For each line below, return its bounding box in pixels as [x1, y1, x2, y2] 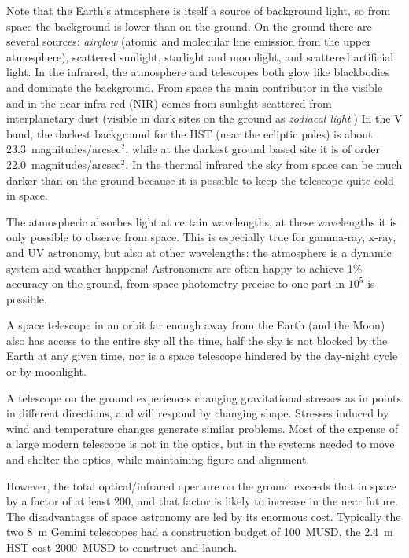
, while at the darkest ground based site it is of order [125, 141, 380, 157]
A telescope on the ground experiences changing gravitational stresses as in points [6, 389, 402, 406]
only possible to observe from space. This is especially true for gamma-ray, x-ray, [6, 229, 396, 245]
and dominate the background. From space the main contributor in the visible [6, 79, 383, 95]
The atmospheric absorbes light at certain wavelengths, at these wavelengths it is [6, 213, 397, 229]
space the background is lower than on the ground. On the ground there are [6, 17, 372, 34]
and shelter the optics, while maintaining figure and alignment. [6, 451, 310, 468]
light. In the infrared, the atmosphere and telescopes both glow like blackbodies [6, 64, 390, 80]
